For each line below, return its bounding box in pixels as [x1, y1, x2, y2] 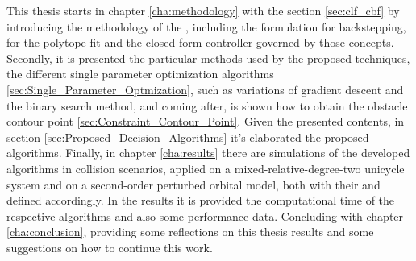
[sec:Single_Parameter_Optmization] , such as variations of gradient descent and [6, 81, 404, 97]
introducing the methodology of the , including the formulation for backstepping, [6, 18, 406, 35]
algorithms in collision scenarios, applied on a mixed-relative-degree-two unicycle [6, 159, 405, 176]
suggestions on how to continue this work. [6, 238, 213, 255]
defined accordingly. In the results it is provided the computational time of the [6, 192, 395, 209]
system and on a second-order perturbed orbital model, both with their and [6, 176, 381, 193]
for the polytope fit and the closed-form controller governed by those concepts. [6, 34, 394, 51]
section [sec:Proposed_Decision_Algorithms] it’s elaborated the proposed [6, 128, 369, 145]
